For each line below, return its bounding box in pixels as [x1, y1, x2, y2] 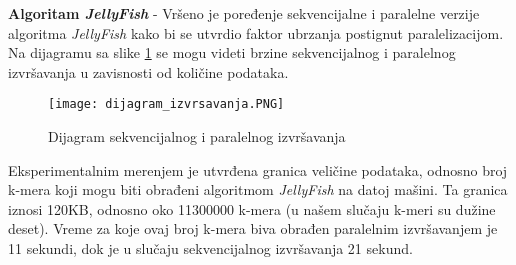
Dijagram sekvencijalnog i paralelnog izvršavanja [48, 126, 346, 147]
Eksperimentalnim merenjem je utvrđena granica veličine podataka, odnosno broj [8, 159, 508, 180]
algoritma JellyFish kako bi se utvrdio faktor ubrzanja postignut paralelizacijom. [8, 22, 504, 43]
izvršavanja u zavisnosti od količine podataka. [8, 61, 289, 82]
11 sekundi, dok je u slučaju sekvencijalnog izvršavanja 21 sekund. [8, 238, 413, 258]
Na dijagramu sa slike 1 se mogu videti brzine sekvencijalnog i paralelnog [8, 42, 456, 63]
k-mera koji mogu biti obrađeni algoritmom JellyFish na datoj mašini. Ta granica [8, 179, 508, 200]
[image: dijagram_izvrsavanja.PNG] [48, 97, 285, 112]
